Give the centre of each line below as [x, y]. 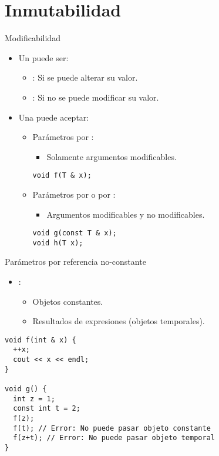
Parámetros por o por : [74, 194]
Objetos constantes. [68, 301]
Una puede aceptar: [54, 117]
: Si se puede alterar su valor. [85, 77]
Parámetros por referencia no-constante [75, 262]
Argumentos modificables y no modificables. [126, 214]
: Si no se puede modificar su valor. [96, 97]
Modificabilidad [33, 38]
